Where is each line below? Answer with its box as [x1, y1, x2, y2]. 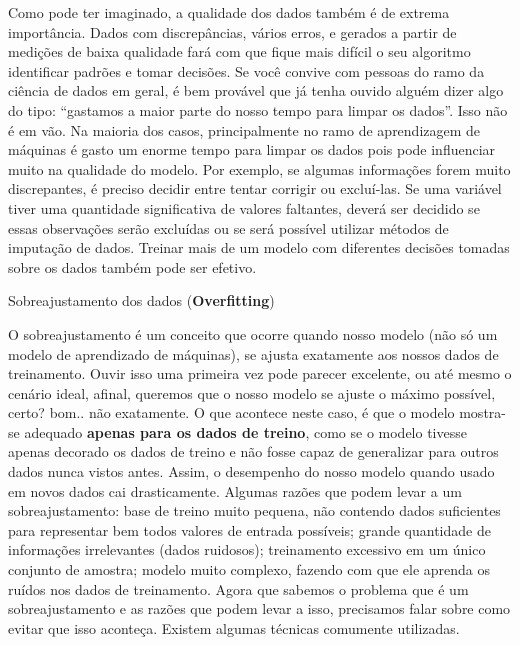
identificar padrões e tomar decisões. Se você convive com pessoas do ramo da [8, 60, 485, 81]
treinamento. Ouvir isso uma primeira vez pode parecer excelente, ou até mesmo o [8, 363, 512, 384]
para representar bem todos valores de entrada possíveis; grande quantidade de [8, 519, 491, 540]
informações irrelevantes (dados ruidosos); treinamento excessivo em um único [8, 539, 486, 560]
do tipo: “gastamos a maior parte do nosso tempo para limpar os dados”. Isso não [8, 99, 508, 120]
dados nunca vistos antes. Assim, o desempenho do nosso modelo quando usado [8, 461, 495, 482]
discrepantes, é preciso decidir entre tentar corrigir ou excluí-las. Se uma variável [8, 178, 502, 199]
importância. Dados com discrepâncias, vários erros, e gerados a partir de [8, 21, 457, 42]
